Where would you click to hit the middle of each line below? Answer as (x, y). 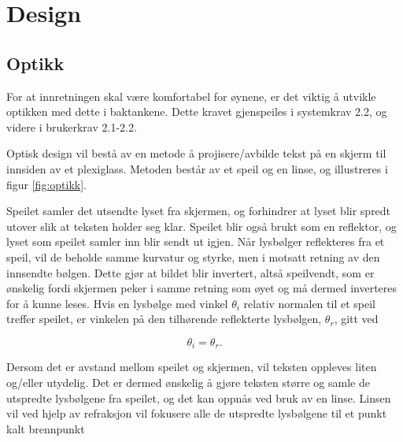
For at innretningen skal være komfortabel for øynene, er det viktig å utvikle (191, 96)
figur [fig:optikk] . (46, 184)
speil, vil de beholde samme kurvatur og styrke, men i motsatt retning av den (193, 256)
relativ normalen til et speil (309, 303)
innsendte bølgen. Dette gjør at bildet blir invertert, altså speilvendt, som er (190, 272)
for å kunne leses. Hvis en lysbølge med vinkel (117, 303)
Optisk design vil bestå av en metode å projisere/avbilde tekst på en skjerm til (196, 153)
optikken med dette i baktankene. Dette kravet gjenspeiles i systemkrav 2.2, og (197, 111)
